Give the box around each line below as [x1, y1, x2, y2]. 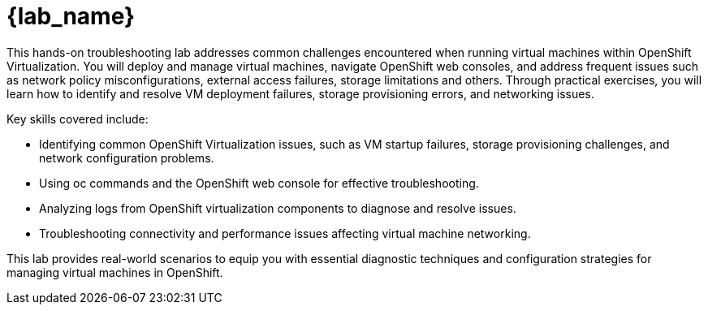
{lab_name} [6, 2, 136, 30]
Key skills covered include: [6, 111, 149, 126]
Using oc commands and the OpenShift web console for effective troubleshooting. [39, 175, 479, 190]
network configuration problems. [39, 150, 214, 165]
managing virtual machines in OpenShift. [6, 265, 223, 279]
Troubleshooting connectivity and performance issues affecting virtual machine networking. [39, 226, 531, 240]
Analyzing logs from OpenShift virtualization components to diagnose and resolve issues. [39, 201, 516, 215]
